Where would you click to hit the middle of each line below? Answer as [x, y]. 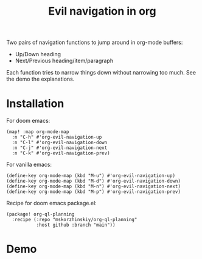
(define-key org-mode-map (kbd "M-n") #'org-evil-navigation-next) [94, 187]
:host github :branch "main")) [76, 225]
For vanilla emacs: [29, 165]
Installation [35, 104]
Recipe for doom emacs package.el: [52, 203]
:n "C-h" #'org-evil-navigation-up [57, 137]
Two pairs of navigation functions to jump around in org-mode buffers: [95, 42]
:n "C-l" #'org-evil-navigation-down [60, 143]
